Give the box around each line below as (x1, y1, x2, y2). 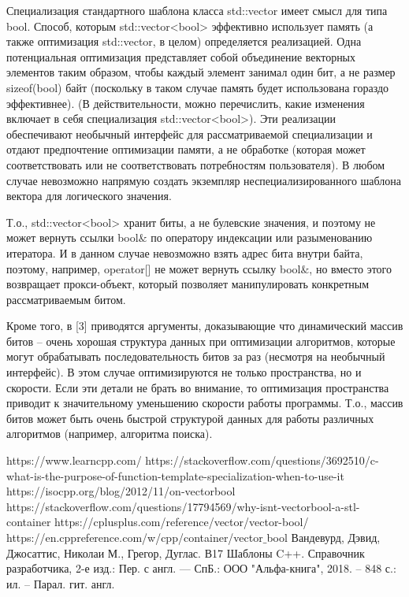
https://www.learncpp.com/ (6, 452, 142, 469)
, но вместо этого (309, 260, 392, 276)
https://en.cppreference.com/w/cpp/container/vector (6, 529, 263, 545)
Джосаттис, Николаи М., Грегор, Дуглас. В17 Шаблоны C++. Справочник (6, 544, 365, 561)
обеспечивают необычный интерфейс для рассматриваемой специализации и (6, 125, 373, 142)
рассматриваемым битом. (6, 291, 126, 307)
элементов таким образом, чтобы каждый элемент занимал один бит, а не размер (6, 64, 396, 80)
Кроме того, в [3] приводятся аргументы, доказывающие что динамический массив (6, 317, 403, 334)
